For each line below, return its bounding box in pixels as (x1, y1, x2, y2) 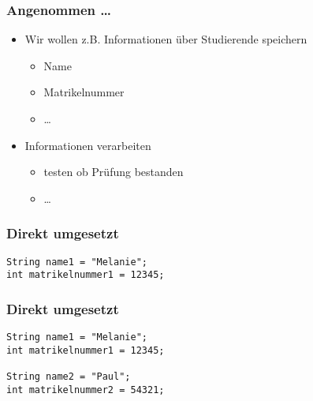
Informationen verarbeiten (24, 137, 151, 153)
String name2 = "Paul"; (6, 371, 131, 383)
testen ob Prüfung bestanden (43, 163, 184, 180)
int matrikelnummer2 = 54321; (6, 384, 165, 395)
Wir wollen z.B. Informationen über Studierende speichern (24, 31, 307, 47)
